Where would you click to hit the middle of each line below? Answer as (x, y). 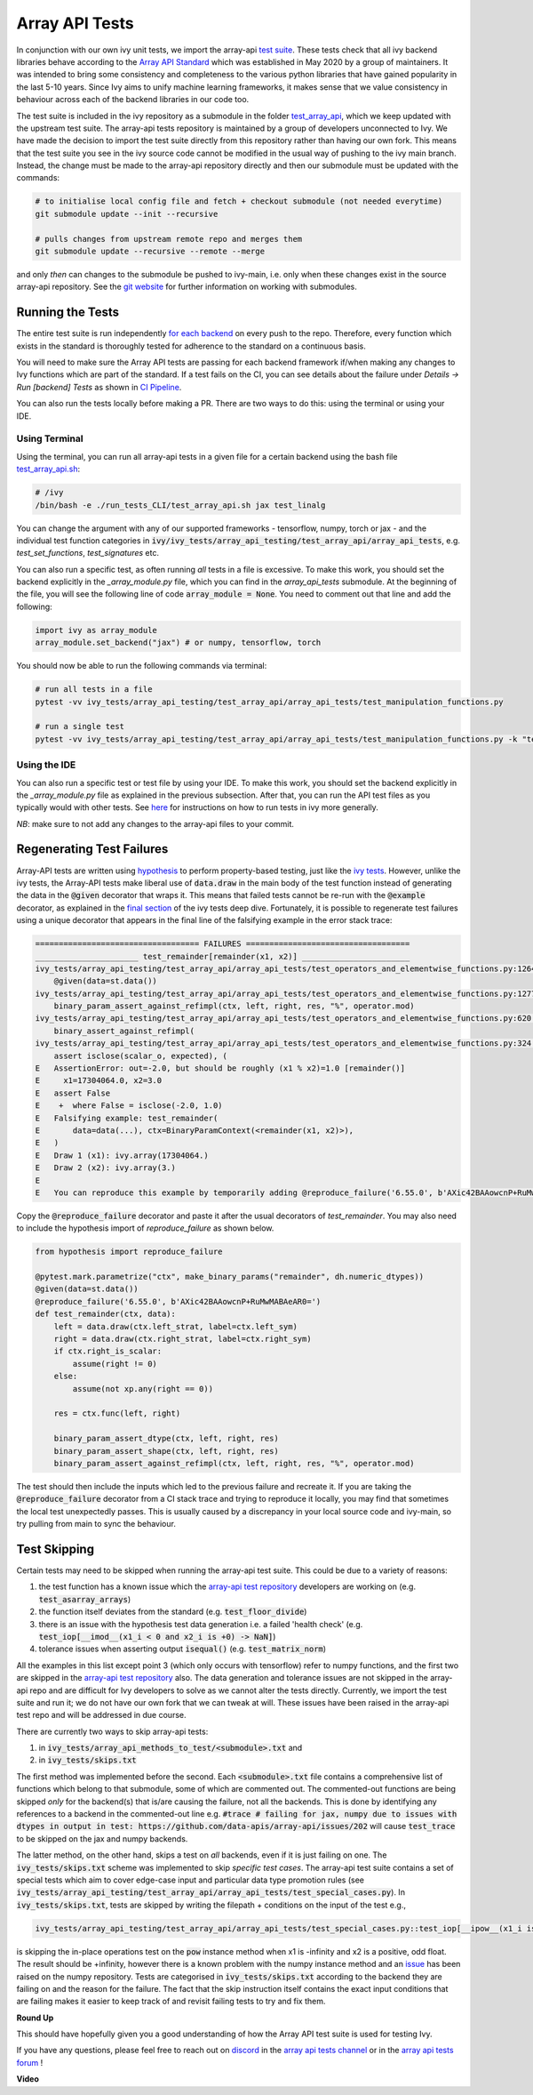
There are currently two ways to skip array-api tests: (112, 1731)
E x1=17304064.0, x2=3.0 (99, 1081)
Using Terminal (50, 438)
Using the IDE (46, 765)
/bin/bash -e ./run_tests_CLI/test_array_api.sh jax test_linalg (180, 505)
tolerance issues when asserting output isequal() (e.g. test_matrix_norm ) (183, 1649)
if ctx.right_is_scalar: (108, 1351)
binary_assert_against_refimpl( (124, 1031)
